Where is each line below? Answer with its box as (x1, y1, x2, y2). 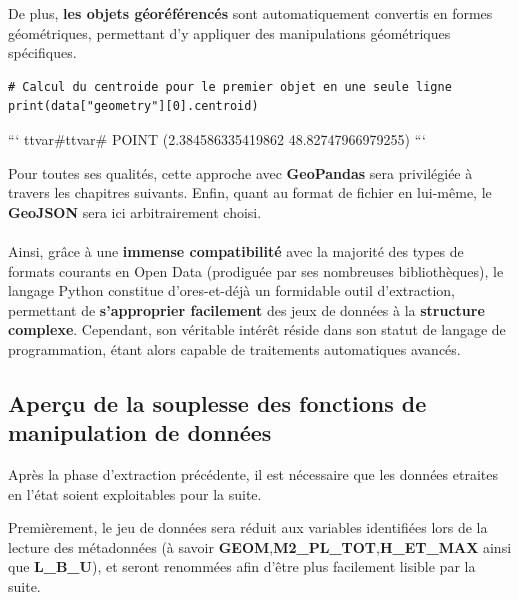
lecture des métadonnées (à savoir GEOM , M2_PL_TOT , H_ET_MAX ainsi (8, 536, 512, 557)
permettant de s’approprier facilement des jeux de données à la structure (8, 299, 485, 320)
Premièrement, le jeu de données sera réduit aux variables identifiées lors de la (8, 517, 488, 538)
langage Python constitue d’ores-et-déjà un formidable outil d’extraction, (8, 280, 455, 301)
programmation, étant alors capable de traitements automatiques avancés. (8, 338, 461, 359)
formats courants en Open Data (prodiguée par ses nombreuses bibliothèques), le (8, 260, 504, 281)
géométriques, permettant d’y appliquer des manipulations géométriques (8, 22, 451, 43)
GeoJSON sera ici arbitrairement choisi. (8, 201, 262, 222)
